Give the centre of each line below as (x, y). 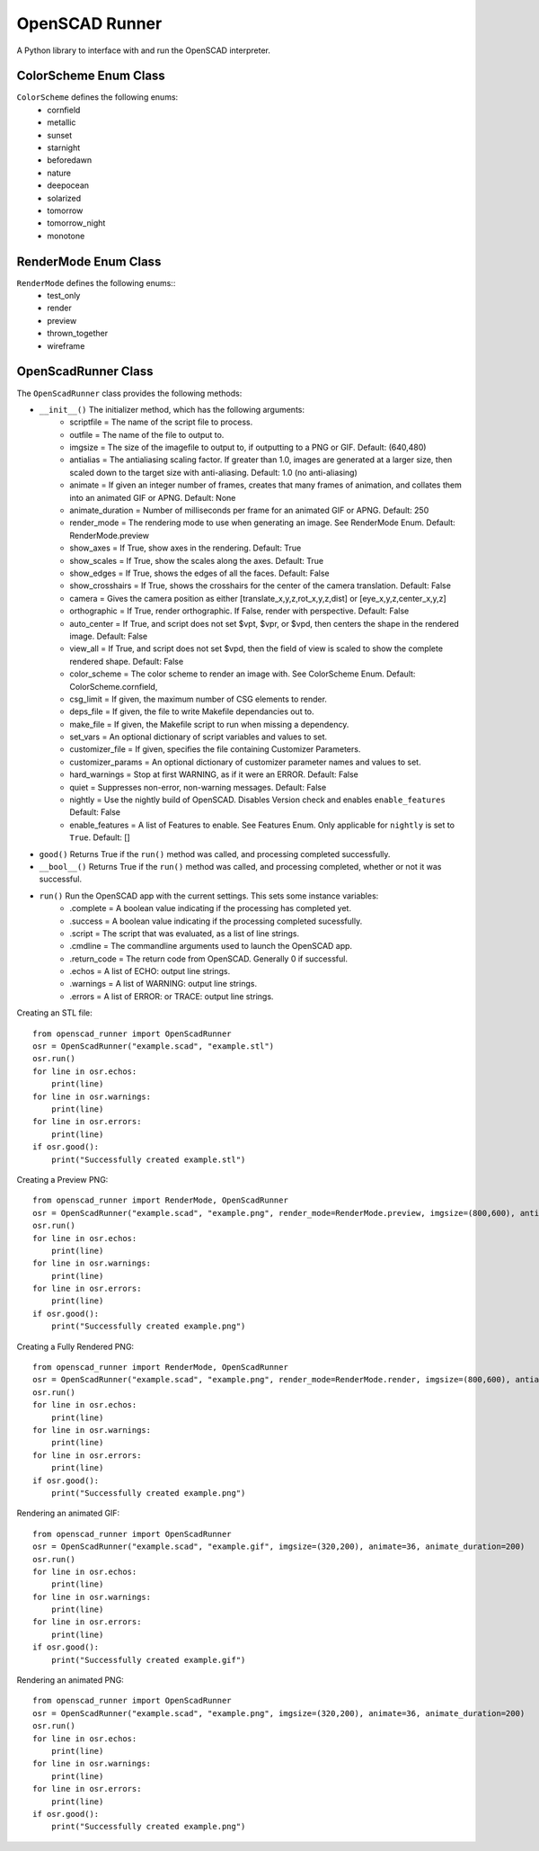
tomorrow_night (76, 223)
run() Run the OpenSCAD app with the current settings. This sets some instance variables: (209, 896)
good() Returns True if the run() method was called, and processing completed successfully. (215, 854)
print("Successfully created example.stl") (148, 1159)
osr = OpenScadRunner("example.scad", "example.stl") (153, 1046)
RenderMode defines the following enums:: (96, 282)
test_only (64, 296)
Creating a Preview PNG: (62, 1179)
